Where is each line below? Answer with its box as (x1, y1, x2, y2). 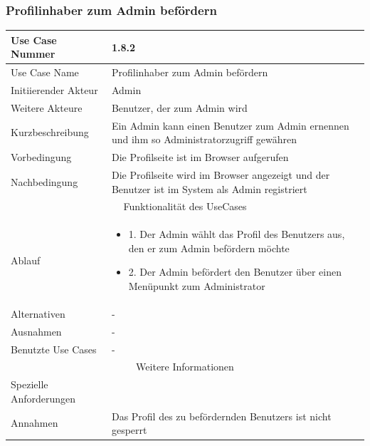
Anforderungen (11, 390, 76, 405)
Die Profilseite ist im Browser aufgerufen (111, 150, 289, 165)
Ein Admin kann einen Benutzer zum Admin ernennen (111, 118, 349, 133)
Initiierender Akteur (11, 83, 98, 97)
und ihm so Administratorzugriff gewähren (111, 132, 297, 147)
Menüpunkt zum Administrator (128, 279, 265, 294)
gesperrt (111, 422, 147, 437)
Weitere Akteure (11, 100, 83, 115)
